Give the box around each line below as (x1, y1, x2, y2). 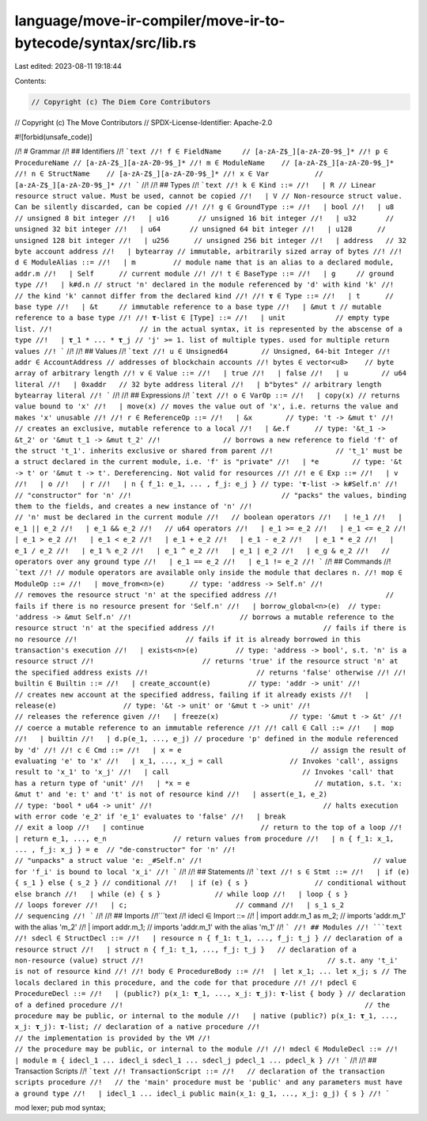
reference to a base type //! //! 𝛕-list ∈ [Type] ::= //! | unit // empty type (14, 313, 390, 322)
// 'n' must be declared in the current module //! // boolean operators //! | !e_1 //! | (14, 513, 402, 522)
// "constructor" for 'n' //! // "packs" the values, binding (14, 491, 407, 500)
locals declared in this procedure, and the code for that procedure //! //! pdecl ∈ (14, 978, 357, 987)
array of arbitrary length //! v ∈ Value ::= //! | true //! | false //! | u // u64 (14, 369, 407, 378)
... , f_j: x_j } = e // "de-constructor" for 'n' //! (14, 845, 236, 854)
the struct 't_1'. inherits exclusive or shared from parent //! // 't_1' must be (14, 446, 402, 455)
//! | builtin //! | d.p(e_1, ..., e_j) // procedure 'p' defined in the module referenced (14, 735, 399, 743)
